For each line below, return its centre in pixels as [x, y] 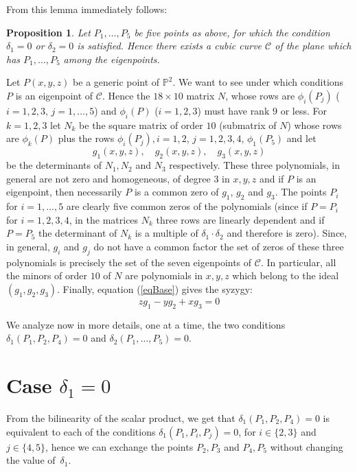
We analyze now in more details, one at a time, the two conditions [146, 324]
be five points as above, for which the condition [232, 32]
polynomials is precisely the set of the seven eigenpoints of [129, 262]
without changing [307, 446]
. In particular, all [298, 262]
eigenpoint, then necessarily [64, 192]
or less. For [303, 110]
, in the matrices [104, 219]
